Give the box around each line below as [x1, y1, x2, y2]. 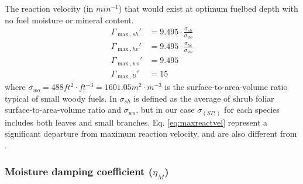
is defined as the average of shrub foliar [133, 92, 274, 104]
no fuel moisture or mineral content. [5, 13, 134, 26]
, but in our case [136, 103, 195, 116]
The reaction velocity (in [5, 2, 94, 14]
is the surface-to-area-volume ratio [164, 81, 288, 93]
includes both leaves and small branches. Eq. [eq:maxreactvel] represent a [5, 116, 268, 128]
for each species [224, 103, 280, 116]
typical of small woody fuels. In [5, 92, 117, 104]
